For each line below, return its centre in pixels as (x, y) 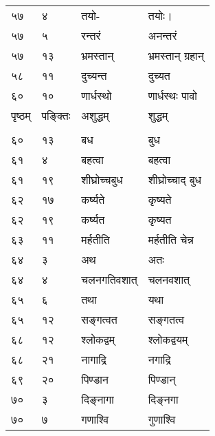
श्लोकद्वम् (98, 339)
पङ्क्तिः (56, 115)
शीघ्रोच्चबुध (102, 179)
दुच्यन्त (94, 75)
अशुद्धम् (95, 115)
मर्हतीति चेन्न (171, 239)
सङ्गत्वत (99, 319)
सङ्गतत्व (166, 319)
